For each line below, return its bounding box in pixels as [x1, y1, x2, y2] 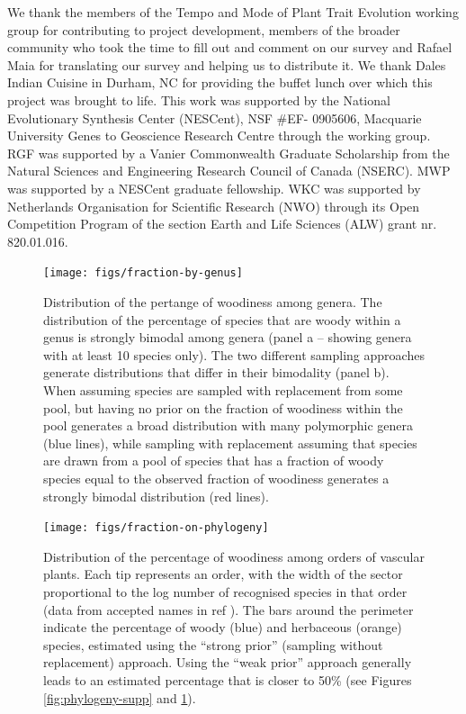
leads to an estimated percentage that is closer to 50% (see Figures [43, 670, 412, 689]
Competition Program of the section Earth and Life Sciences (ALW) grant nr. [7, 214, 437, 233]
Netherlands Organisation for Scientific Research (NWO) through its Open [7, 196, 420, 215]
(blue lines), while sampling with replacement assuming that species [43, 433, 417, 452]
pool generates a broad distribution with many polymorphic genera [43, 416, 414, 435]
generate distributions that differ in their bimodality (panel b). [43, 363, 390, 382]
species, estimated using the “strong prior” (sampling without [43, 635, 383, 654]
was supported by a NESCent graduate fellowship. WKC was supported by [7, 178, 421, 197]
